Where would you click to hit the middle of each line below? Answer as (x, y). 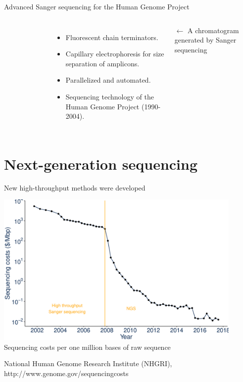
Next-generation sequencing (101, 164)
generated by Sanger (205, 40)
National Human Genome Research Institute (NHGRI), (88, 363)
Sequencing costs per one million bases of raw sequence (87, 347)
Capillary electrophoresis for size (115, 54)
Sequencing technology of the (110, 96)
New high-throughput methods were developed (75, 187)
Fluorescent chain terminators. (112, 37)
